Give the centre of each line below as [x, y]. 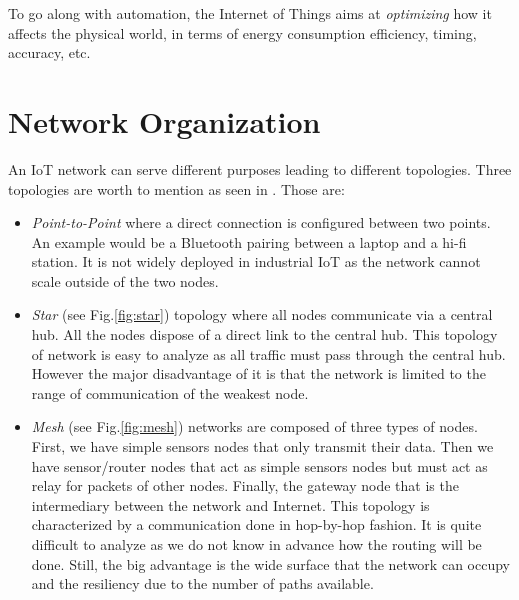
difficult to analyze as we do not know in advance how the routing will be [256, 544]
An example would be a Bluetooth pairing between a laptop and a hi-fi [249, 241]
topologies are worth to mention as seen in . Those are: [176, 188]
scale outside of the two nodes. [125, 280]
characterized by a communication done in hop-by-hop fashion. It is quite [256, 524]
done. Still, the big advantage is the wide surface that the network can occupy [270, 563]
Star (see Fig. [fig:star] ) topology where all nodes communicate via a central [262, 314]
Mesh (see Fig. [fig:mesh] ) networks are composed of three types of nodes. [254, 426]
